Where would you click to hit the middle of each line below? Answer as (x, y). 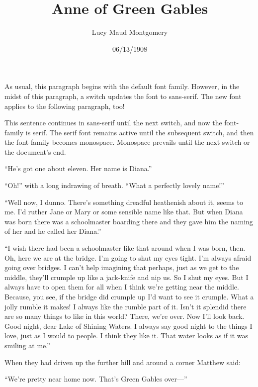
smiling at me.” (27, 345)
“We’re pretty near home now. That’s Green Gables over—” (96, 379)
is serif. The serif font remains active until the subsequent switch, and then (140, 132)
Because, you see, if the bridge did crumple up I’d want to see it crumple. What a (129, 296)
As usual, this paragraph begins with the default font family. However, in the (122, 86)
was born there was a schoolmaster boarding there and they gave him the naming (129, 221)
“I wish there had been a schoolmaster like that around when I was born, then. (125, 248)
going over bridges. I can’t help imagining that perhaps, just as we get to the (122, 267)
